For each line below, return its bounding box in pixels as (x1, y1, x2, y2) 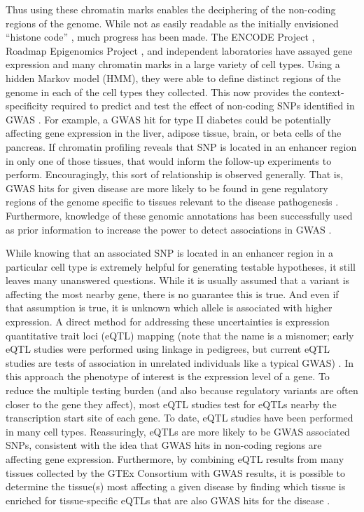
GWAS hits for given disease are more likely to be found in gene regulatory (6, 180, 328, 195)
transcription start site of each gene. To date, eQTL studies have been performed (6, 410, 353, 425)
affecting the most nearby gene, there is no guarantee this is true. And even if (6, 286, 339, 301)
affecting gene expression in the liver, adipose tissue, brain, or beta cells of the (6, 126, 342, 140)
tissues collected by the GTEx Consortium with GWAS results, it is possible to (6, 465, 345, 480)
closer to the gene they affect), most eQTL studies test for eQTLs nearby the (6, 396, 337, 411)
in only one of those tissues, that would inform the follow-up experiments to (6, 153, 332, 168)
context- (309, 84, 344, 99)
